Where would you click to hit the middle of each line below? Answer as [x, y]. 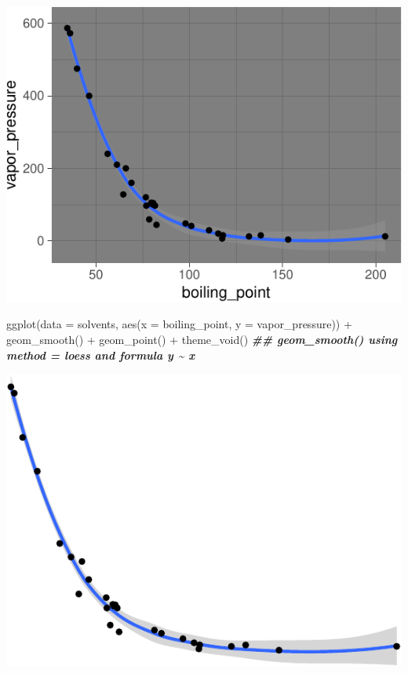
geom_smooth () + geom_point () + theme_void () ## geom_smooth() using [202, 340]
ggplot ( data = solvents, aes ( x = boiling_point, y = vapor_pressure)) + [179, 324]
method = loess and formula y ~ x [101, 355]
